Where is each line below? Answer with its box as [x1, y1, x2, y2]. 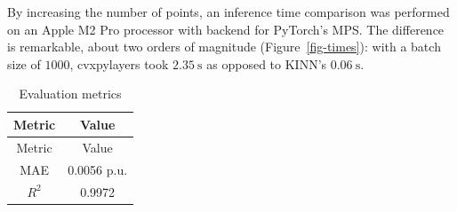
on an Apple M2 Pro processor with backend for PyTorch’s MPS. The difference [7, 20, 445, 38]
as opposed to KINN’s [206, 54, 327, 73]
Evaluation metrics [19, 84, 122, 103]
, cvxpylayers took [69, 54, 169, 73]
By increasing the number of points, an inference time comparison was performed [7, 3, 450, 20]
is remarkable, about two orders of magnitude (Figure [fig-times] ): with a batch [7, 37, 441, 56]
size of [7, 54, 41, 73]
